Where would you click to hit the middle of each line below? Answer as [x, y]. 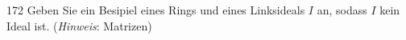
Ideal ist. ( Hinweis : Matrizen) [79, 25]
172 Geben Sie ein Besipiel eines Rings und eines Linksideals [156, 10]
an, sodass [342, 10]
